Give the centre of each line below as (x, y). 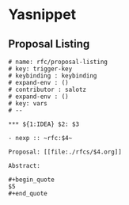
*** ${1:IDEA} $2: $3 (44, 124)
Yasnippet (42, 15)
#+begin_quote (32, 180)
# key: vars (28, 104)
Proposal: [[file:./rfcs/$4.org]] (65, 152)
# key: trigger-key (40, 69)
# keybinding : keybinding (53, 76)
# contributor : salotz (47, 89)
